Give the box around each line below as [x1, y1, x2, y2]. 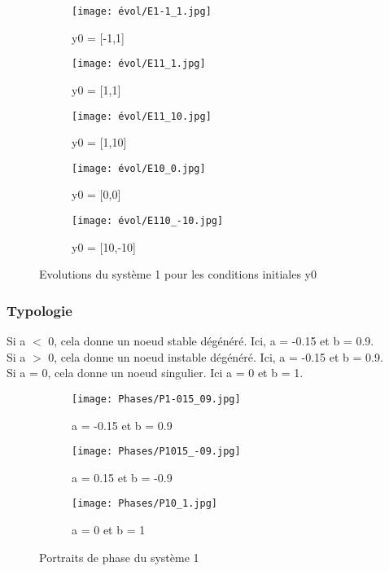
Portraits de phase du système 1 [39, 548, 199, 565]
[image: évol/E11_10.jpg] [72, 110, 212, 122]
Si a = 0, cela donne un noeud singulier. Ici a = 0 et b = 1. [7, 364, 304, 381]
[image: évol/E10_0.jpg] [72, 162, 206, 174]
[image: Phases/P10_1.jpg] [72, 498, 217, 510]
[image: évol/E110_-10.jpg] [72, 215, 224, 226]
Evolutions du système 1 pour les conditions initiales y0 [39, 266, 317, 283]
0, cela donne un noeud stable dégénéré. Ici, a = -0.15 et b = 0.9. [48, 332, 374, 349]
